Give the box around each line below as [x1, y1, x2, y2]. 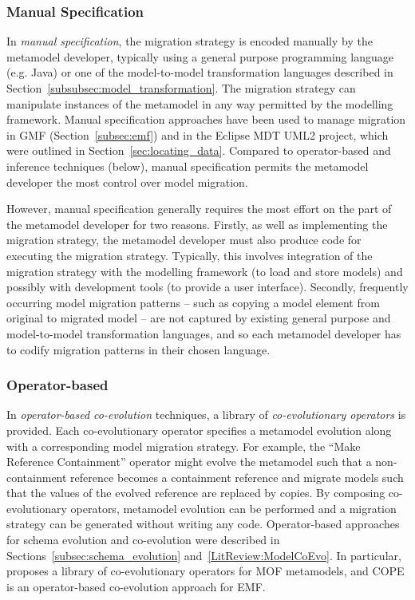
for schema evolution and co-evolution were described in [6, 531, 280, 548]
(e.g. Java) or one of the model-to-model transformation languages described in [6, 64, 393, 81]
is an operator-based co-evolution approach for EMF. [6, 578, 266, 594]
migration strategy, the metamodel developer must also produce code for [6, 231, 362, 248]
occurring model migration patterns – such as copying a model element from [6, 294, 380, 310]
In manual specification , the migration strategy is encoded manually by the [6, 33, 373, 49]
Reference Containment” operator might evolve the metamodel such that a [6, 453, 372, 470]
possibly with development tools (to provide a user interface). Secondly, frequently [6, 278, 409, 295]
